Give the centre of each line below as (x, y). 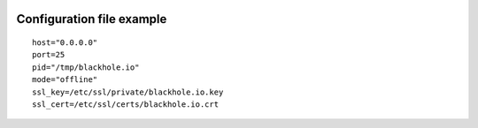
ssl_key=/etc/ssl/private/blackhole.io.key (128, 92)
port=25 (49, 55)
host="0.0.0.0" (65, 43)
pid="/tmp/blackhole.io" (86, 67)
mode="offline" (65, 80)
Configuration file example (92, 19)
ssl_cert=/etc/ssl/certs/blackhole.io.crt (126, 104)
